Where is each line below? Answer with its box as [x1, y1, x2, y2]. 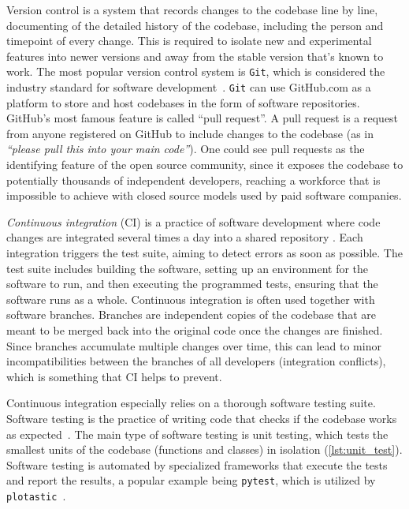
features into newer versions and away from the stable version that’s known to [6, 47, 384, 64]
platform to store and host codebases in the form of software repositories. [6, 94, 360, 110]
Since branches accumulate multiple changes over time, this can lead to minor [6, 337, 381, 354]
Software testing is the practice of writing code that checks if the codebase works [6, 410, 397, 426]
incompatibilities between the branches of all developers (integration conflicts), [6, 353, 386, 369]
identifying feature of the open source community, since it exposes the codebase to [6, 156, 403, 173]
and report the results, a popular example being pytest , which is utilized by [6, 472, 376, 488]
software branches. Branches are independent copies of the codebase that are [6, 306, 376, 323]
